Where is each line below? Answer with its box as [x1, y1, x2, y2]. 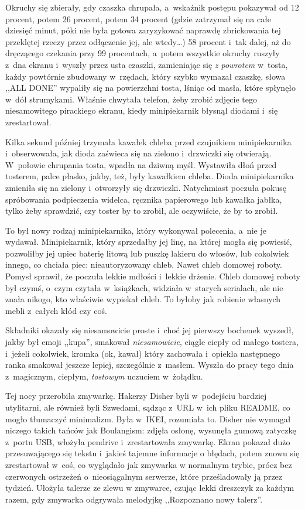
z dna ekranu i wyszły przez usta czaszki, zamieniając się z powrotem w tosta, [5, 58, 288, 70]
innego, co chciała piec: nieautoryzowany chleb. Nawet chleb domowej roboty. [5, 258, 282, 271]
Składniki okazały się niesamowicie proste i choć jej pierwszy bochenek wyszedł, [5, 324, 294, 336]
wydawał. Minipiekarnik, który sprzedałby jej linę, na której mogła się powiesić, [5, 235, 292, 248]
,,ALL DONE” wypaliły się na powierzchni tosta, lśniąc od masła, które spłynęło [5, 81, 296, 94]
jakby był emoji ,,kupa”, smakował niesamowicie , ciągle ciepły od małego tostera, [5, 336, 299, 348]
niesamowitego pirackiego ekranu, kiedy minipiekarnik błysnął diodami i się [5, 104, 278, 117]
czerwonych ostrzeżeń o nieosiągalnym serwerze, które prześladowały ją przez [5, 470, 283, 482]
